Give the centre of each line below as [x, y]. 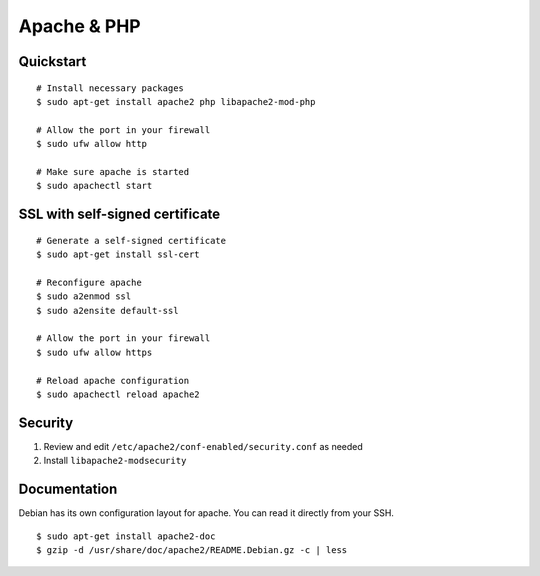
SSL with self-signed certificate [119, 214]
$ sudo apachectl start [94, 186]
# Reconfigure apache [89, 282]
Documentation [68, 489]
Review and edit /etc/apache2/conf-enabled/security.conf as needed [203, 446]
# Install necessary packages [110, 88]
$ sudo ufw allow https [94, 352]
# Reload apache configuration [113, 380]
